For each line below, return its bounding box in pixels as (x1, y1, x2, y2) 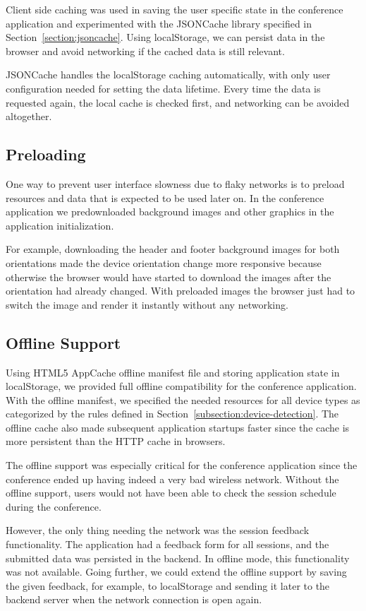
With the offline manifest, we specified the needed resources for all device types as (6, 392, 360, 407)
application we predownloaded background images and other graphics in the (6, 204, 334, 219)
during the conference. (6, 499, 102, 514)
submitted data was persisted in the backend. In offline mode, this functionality (6, 550, 350, 565)
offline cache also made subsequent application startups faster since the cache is (6, 420, 350, 434)
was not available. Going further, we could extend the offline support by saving (6, 564, 347, 579)
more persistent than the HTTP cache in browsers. (6, 434, 226, 449)
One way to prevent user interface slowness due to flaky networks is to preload (6, 176, 345, 191)
